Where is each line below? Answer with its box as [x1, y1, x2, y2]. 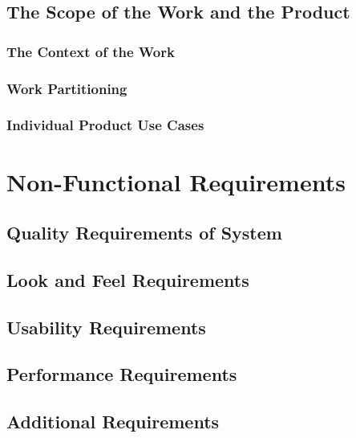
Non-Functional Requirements [6, 165, 346, 198]
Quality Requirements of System [6, 220, 282, 245]
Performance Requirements [6, 362, 237, 387]
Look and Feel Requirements [6, 267, 249, 292]
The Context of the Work [6, 41, 175, 61]
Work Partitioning [6, 78, 127, 98]
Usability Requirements [6, 314, 206, 339]
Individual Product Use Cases [6, 115, 204, 135]
